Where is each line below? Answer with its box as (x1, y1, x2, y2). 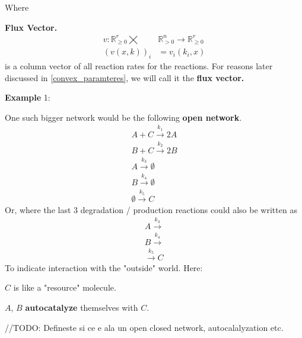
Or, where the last (5, 203, 71, 215)
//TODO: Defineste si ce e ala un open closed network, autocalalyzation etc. (5, 321, 284, 333)
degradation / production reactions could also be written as (80, 203, 297, 215)
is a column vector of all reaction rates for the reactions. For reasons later (5, 60, 273, 72)
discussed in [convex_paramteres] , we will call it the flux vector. (5, 71, 244, 83)
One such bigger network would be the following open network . (5, 111, 242, 123)
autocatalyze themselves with (25, 301, 138, 314)
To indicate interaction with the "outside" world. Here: (5, 261, 203, 273)
